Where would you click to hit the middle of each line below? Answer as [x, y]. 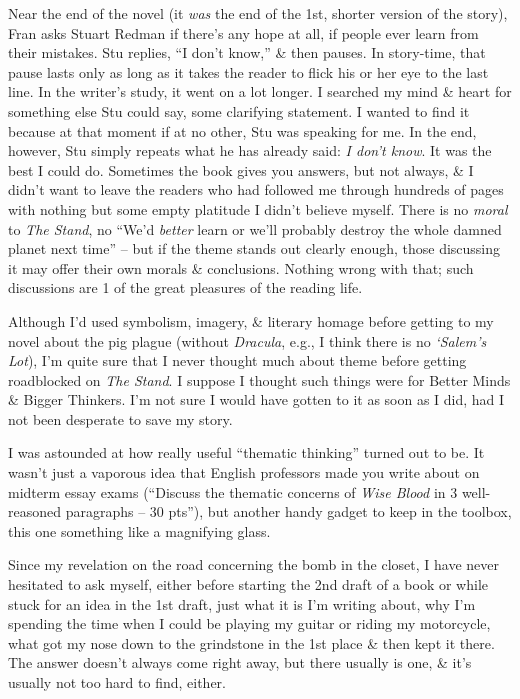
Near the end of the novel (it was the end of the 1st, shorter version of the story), [258, 13]
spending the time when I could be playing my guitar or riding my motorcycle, [249, 623]
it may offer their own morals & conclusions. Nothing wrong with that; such [241, 267]
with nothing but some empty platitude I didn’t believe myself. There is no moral [258, 208]
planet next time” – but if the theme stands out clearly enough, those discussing [254, 248]
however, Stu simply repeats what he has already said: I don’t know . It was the [250, 150]
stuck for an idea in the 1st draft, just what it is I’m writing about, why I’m [242, 603]
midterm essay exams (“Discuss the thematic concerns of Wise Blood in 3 [233, 491]
